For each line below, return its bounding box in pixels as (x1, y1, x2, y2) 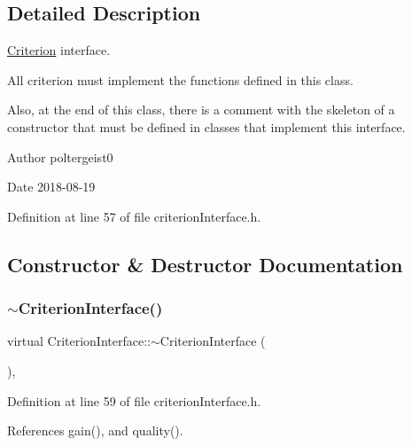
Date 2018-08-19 (7, 177, 96, 196)
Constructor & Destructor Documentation (7, 250, 403, 278)
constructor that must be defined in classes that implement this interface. (7, 117, 406, 136)
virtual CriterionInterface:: (7, 332, 151, 350)
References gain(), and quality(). (7, 421, 183, 440)
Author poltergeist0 (7, 147, 113, 166)
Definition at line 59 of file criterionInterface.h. (7, 391, 261, 410)
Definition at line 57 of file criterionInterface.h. (7, 207, 261, 225)
